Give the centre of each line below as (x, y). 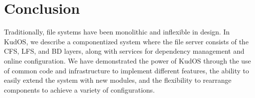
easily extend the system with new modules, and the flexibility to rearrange (118, 80)
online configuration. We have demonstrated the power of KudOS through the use (127, 60)
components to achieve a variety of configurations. (80, 89)
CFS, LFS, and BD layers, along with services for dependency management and (124, 51)
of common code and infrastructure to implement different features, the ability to (127, 70)
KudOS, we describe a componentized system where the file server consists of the (126, 41)
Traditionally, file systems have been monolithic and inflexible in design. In (117, 32)
